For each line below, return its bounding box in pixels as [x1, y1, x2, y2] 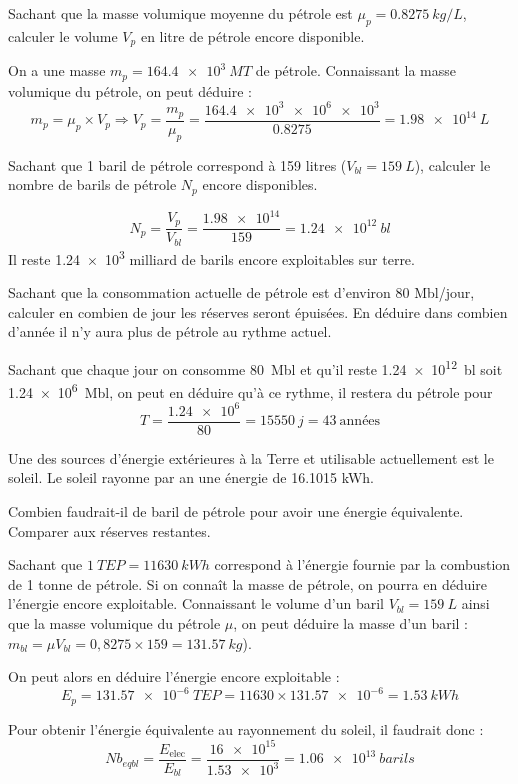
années [339, 414, 381, 429]
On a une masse [8, 60, 106, 81]
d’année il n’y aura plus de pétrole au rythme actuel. [8, 321, 332, 342]
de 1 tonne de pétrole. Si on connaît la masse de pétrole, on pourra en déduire [8, 573, 488, 594]
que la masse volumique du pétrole [8, 612, 221, 633]
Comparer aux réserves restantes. [8, 520, 211, 541]
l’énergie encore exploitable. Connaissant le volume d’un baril [8, 593, 384, 614]
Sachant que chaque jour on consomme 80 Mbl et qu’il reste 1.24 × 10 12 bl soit [8, 355, 503, 379]
